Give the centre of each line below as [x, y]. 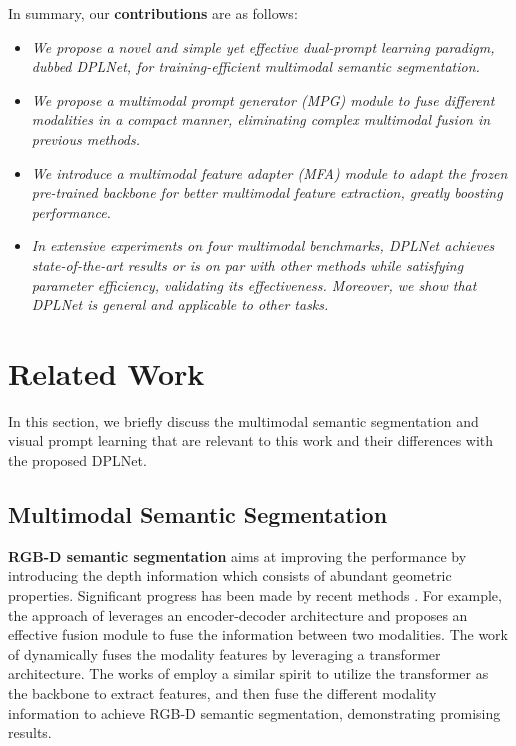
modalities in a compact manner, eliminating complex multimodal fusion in [261, 119]
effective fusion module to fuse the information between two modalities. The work [258, 634]
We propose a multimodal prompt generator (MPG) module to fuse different [263, 99]
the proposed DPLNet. [77, 460]
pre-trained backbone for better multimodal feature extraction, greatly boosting [267, 192]
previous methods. [86, 138]
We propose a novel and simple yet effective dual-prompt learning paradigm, [263, 46]
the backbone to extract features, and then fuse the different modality [222, 692]
